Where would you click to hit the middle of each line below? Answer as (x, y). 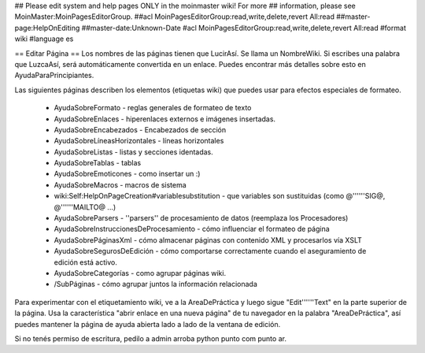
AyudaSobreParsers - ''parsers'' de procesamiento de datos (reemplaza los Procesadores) (201, 218)
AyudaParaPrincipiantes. (54, 76)
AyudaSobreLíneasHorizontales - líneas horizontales (139, 141)
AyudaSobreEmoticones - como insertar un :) (127, 174)
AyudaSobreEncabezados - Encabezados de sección (140, 129)
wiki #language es (44, 39)
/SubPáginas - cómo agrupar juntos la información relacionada (155, 284)
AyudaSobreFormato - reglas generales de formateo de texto (153, 108)
